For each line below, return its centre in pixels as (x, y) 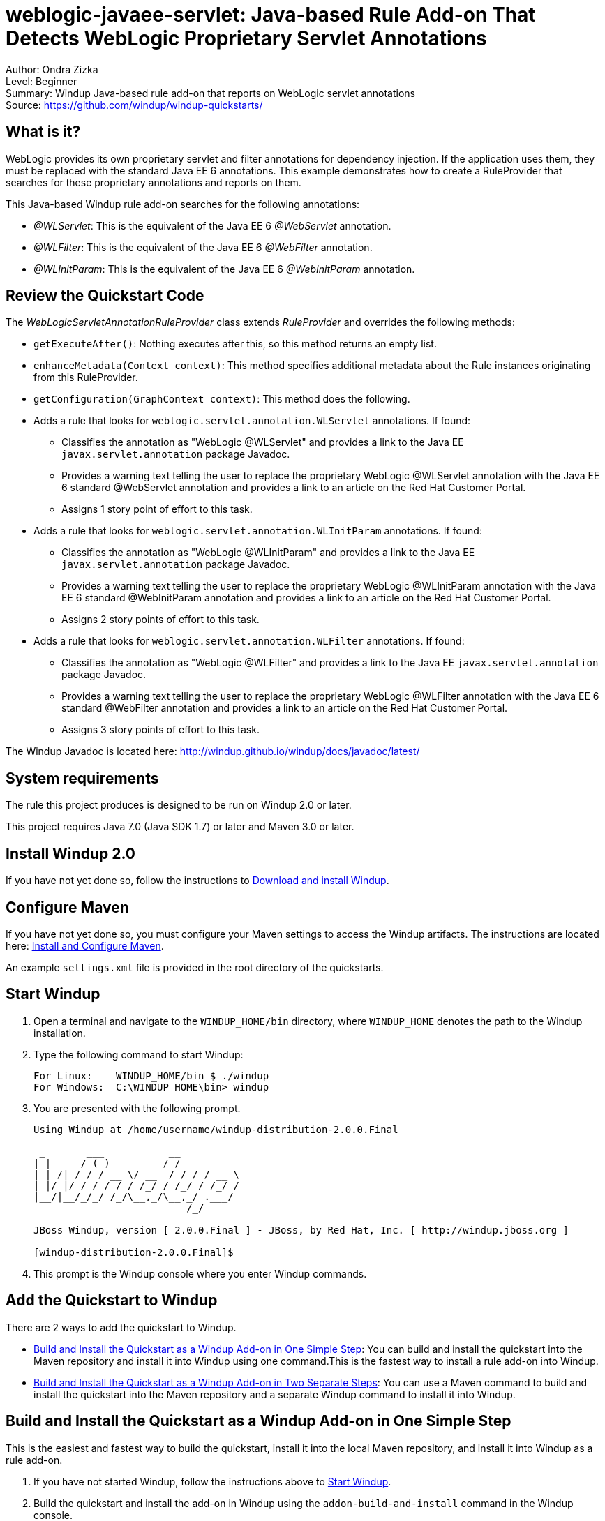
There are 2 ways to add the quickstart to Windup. (121, 1327)
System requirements (82, 778)
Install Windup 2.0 (70, 853)
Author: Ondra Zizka (52, 69)
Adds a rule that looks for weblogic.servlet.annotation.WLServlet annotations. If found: (252, 421)
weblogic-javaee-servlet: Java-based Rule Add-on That (271, 15)
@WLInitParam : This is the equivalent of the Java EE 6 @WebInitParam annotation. (224, 269)
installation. (60, 1033)
